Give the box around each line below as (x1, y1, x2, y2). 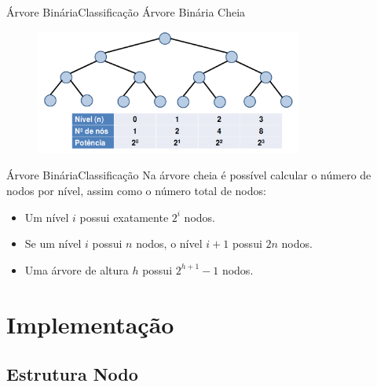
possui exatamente (79, 208, 169, 225)
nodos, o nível (136, 235, 203, 252)
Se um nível (24, 235, 82, 252)
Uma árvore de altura (24, 261, 129, 278)
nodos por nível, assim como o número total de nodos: (6, 182, 266, 199)
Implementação (6, 308, 174, 340)
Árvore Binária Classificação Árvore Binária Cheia (6, 4, 246, 20)
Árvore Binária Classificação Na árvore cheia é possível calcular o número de (6, 167, 372, 183)
